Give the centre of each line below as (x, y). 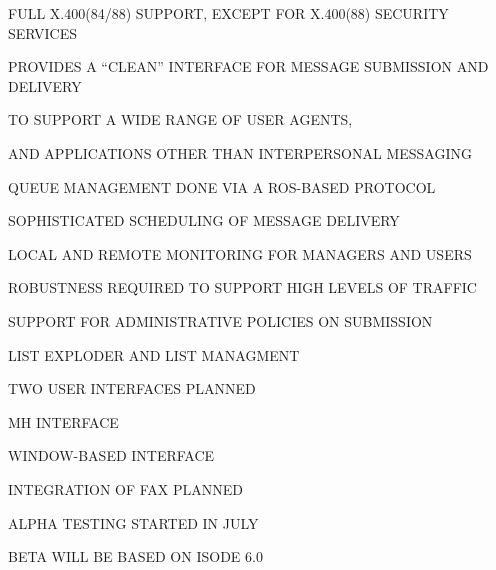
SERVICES (43, 32)
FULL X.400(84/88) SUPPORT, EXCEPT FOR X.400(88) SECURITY (228, 13)
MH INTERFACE (63, 421)
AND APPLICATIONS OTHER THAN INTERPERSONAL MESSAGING (240, 152)
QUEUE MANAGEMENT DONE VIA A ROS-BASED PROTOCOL (222, 186)
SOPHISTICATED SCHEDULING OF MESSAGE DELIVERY (204, 220)
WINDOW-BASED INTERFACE (111, 455)
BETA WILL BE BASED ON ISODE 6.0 (135, 556)
